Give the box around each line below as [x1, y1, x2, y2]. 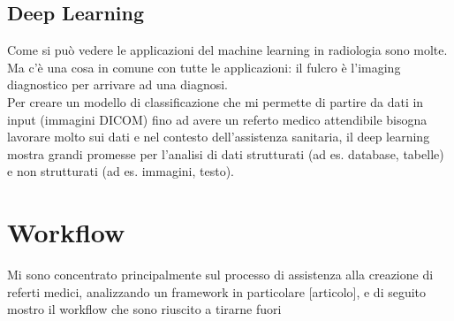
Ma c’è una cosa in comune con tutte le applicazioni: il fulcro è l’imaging [7, 57, 401, 76]
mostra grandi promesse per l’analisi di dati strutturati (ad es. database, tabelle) [7, 144, 444, 163]
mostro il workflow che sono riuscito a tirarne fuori [7, 300, 282, 318]
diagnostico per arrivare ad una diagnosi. [7, 75, 229, 94]
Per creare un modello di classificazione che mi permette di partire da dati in [7, 92, 424, 111]
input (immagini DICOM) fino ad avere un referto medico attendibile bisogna [7, 110, 428, 128]
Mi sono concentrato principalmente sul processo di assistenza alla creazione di [7, 265, 434, 284]
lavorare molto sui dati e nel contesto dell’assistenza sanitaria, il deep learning [7, 127, 430, 146]
